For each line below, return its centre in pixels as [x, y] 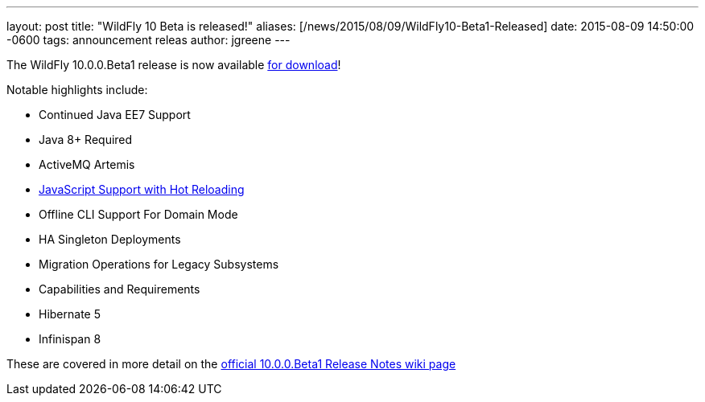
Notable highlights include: [77, 90]
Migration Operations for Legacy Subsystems [159, 264]
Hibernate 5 [70, 314]
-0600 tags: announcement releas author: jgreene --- [148, 40]
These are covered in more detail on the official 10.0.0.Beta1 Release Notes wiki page [231, 364]
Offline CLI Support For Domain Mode [138, 214]
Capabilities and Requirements [120, 289]
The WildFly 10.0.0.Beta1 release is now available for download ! [174, 65]
